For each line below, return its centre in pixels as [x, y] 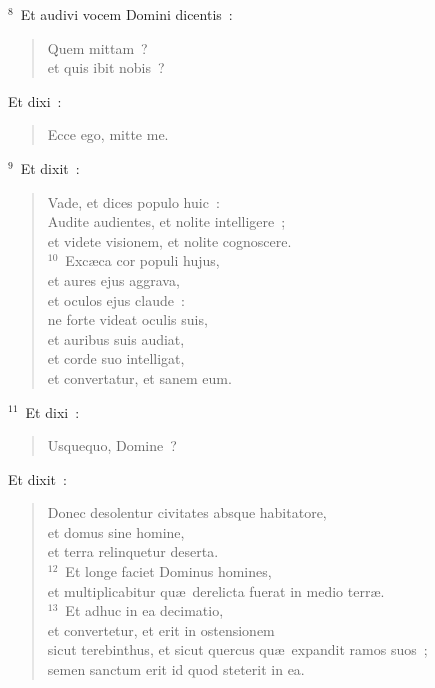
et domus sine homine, [116, 531]
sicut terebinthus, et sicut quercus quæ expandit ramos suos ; [237, 649]
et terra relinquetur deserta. [133, 551]
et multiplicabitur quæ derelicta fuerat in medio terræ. [216, 590]
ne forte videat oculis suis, [127, 319]
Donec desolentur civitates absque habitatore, [187, 512]
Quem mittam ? [97, 47]
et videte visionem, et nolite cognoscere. [169, 240]
